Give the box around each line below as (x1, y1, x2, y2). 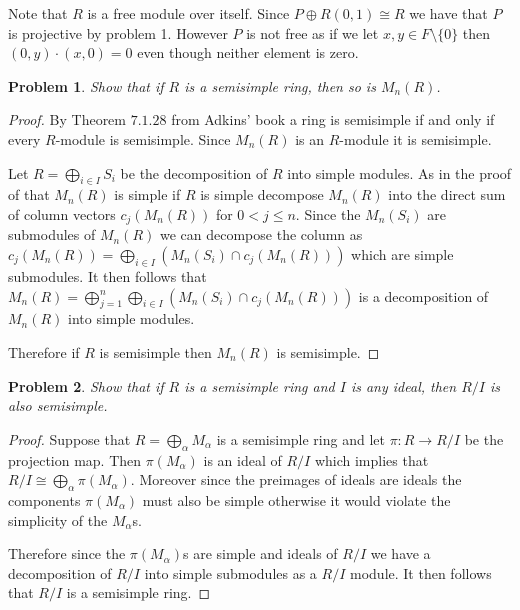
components (8, 489, 81, 510)
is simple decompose (200, 184, 324, 205)
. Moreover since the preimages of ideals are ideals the (130, 469, 462, 490)
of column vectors (8, 203, 116, 224)
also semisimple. (8, 395, 108, 416)
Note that (8, 3, 68, 23)
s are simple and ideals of (182, 543, 338, 564)
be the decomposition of (120, 162, 268, 183)
